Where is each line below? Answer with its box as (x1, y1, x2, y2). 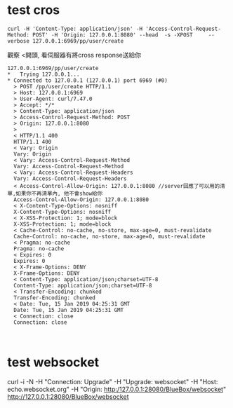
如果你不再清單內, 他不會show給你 (15, 190, 103, 197)
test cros (7, 2, 60, 18)
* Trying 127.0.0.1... (7, 71, 80, 78)
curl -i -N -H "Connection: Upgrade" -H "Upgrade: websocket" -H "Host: (7, 377, 218, 386)
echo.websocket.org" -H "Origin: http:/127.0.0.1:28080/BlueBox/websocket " (7, 385, 227, 393)
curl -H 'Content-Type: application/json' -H (7, 25, 142, 32)
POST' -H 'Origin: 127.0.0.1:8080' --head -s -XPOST (32, 31, 193, 39)
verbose (7, 37, 30, 44)
